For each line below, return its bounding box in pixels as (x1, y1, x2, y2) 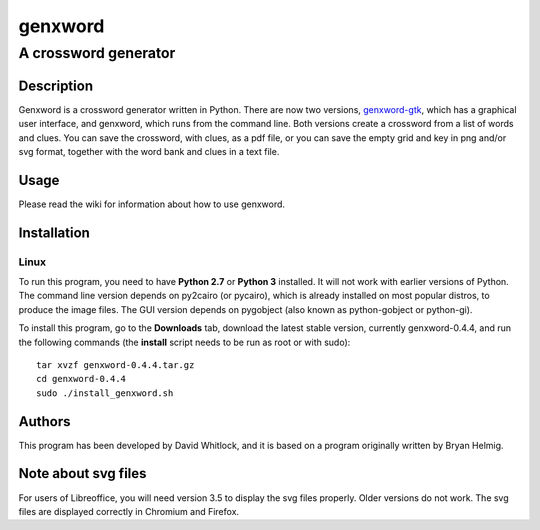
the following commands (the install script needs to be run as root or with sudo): (18, 336, 351, 348)
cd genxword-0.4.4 (36, 373, 127, 385)
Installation (18, 224, 90, 241)
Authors (18, 413, 71, 430)
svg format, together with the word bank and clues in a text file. (18, 145, 280, 157)
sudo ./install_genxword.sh (36, 387, 174, 399)
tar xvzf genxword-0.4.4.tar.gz (36, 359, 195, 370)
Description (18, 77, 94, 94)
